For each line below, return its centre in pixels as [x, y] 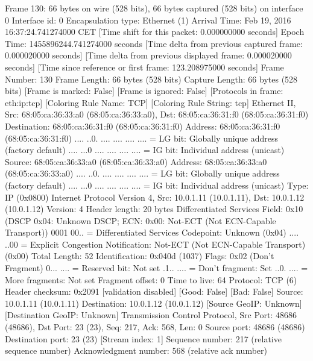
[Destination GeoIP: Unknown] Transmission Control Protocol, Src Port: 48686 [151, 315]
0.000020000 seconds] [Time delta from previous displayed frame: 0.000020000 [148, 55]
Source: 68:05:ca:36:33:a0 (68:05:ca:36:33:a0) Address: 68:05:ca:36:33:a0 [136, 161]
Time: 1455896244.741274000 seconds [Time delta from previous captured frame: [154, 43]
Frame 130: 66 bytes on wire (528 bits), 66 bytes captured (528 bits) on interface [154, 8]
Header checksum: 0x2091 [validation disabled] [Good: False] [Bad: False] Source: [154, 291]
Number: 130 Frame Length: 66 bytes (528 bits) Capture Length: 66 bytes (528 [151, 79]
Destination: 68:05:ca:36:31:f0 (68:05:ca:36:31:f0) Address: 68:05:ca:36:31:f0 [143, 126]
